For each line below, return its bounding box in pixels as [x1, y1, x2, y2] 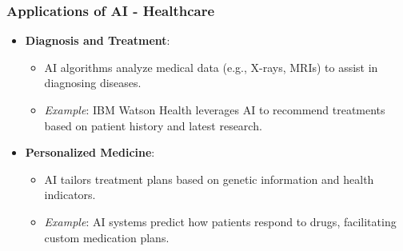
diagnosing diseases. [44, 74, 142, 91]
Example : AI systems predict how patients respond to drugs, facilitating [44, 213, 397, 229]
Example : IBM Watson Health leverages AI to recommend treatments [44, 102, 385, 118]
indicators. [44, 186, 96, 203]
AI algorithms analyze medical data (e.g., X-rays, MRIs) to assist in [44, 58, 378, 75]
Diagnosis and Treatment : [25, 32, 170, 49]
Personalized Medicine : [25, 144, 155, 161]
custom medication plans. [44, 229, 170, 245]
